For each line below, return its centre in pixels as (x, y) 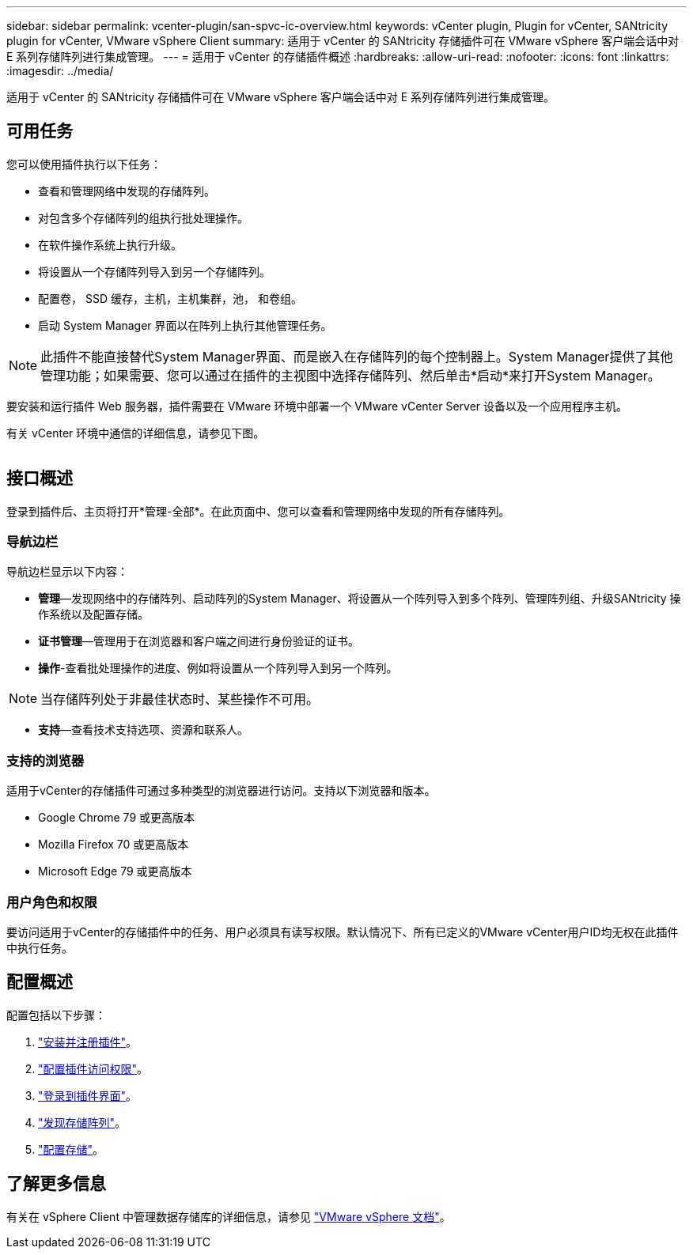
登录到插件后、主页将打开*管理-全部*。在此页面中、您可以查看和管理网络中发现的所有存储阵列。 (258, 511)
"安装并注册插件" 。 (88, 1041)
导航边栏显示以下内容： (67, 572)
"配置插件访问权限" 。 (93, 1068)
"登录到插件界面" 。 (88, 1095)
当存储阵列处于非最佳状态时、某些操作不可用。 (180, 699)
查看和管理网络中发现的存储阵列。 (127, 191)
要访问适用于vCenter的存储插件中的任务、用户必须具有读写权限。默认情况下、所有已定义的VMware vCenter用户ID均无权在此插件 (343, 932)
